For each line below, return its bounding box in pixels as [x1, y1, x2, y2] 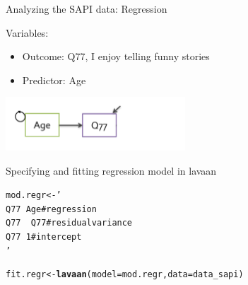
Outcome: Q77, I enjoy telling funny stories [22, 49, 210, 64]
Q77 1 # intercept [6, 232, 82, 243]
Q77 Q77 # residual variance [6, 218, 133, 228]
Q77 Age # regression [6, 204, 97, 214]
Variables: [6, 25, 49, 40]
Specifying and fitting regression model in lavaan [6, 163, 217, 178]
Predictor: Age [22, 72, 86, 87]
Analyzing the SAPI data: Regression [6, 1, 167, 16]
